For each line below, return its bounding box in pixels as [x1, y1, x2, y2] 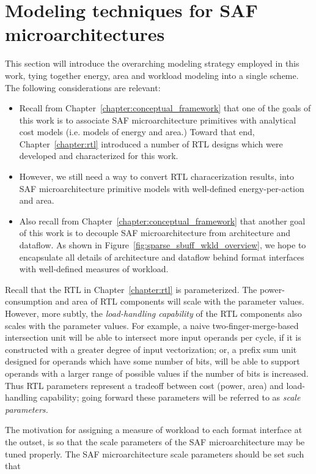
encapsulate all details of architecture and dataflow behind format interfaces [19, 250, 304, 263]
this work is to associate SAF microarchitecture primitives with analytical [19, 113, 296, 126]
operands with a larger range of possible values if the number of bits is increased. [5, 366, 309, 379]
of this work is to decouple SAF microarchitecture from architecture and [19, 226, 290, 239]
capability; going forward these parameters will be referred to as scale [40, 391, 301, 404]
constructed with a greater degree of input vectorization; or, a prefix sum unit [5, 343, 297, 355]
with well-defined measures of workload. [19, 262, 169, 275]
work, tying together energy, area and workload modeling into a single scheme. [5, 69, 299, 81]
